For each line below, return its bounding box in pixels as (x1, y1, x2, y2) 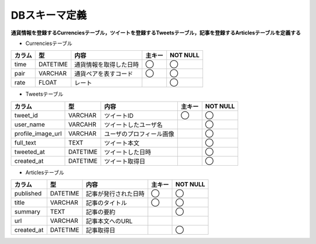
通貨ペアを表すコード (74, 70, 133, 78)
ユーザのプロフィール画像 (104, 130, 175, 138)
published (14, 190, 42, 198)
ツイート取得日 (104, 157, 146, 165)
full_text (14, 138, 36, 147)
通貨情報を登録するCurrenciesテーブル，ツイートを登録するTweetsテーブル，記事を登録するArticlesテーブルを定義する (11, 29, 301, 36)
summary (14, 208, 40, 216)
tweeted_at (14, 148, 45, 156)
